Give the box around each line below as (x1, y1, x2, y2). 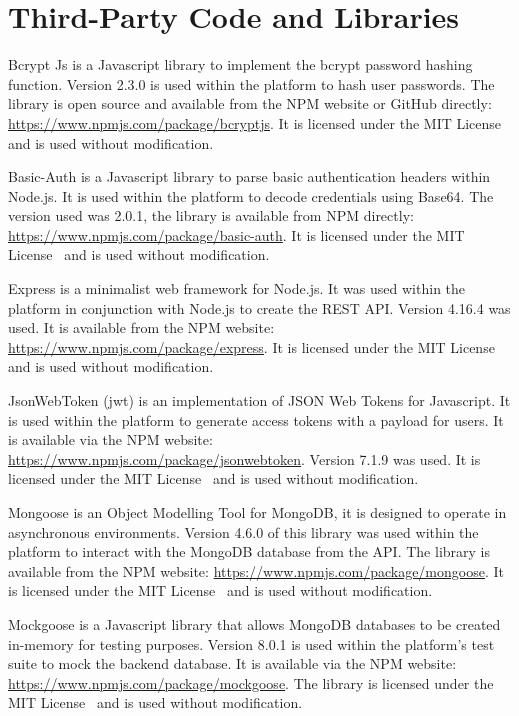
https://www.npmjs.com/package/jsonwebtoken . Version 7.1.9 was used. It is (8, 448, 481, 469)
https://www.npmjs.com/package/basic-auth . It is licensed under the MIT (8, 224, 465, 245)
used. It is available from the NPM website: (8, 317, 275, 338)
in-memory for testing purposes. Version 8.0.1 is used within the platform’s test (8, 633, 495, 654)
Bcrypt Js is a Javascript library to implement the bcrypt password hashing (8, 54, 473, 75)
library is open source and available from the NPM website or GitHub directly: (8, 93, 492, 114)
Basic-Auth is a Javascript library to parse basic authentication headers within (8, 166, 491, 187)
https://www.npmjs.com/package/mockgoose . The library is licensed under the (8, 672, 494, 693)
